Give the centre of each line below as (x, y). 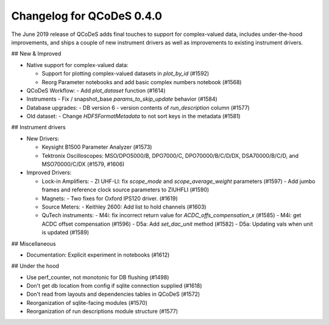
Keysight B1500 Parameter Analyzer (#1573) (97, 147)
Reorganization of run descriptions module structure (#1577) (102, 312)
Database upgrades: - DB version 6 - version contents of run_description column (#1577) (138, 107)
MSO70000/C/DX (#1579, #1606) (83, 164)
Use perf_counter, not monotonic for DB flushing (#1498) (98, 277)
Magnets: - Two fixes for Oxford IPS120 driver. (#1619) (110, 198)
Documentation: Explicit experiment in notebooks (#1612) (98, 255)
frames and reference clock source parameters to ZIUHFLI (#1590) (126, 190)
